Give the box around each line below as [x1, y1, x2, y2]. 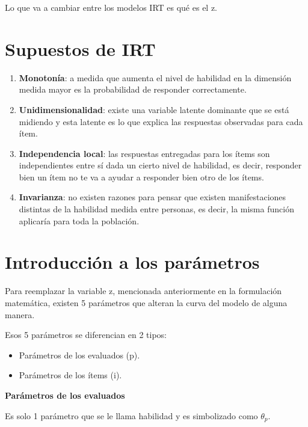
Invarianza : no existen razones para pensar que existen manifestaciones [19, 191, 286, 203]
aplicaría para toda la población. [19, 214, 140, 227]
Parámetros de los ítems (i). [19, 369, 122, 381]
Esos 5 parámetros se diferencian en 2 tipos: [5, 328, 167, 341]
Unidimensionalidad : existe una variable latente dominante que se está [19, 103, 289, 115]
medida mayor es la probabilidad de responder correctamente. [19, 83, 247, 96]
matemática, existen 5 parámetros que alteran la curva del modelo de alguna [5, 296, 288, 309]
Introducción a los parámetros [5, 250, 260, 274]
